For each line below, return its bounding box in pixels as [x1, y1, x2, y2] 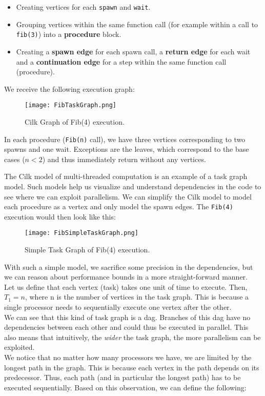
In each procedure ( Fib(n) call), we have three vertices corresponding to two [4, 133, 246, 144]
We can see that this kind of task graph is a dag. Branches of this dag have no [4, 311, 251, 322]
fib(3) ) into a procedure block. [16, 29, 121, 39]
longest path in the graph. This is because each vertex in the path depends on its [4, 362, 259, 372]
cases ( [4, 153, 25, 164]
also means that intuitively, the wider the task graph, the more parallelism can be [4, 331, 261, 342]
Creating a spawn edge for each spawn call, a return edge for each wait [16, 46, 251, 56]
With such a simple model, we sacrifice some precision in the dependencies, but [4, 261, 253, 272]
